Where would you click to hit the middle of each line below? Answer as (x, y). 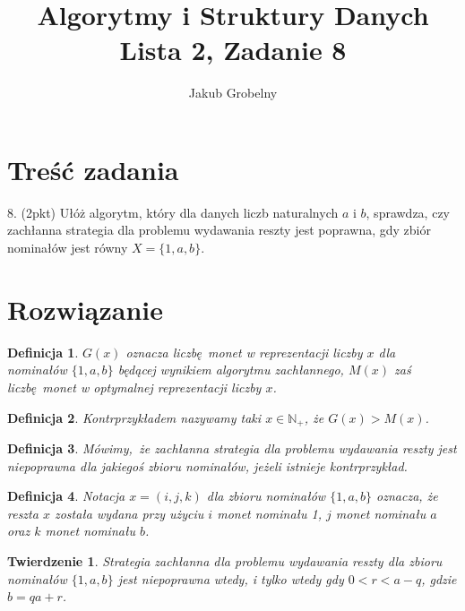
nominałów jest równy (68, 248)
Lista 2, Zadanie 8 (233, 50)
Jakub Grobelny (233, 93)
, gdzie (439, 578)
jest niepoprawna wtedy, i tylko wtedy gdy (231, 578)
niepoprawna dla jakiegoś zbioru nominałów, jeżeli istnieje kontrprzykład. (207, 465)
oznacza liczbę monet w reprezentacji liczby (244, 352)
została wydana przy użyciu (129, 513)
